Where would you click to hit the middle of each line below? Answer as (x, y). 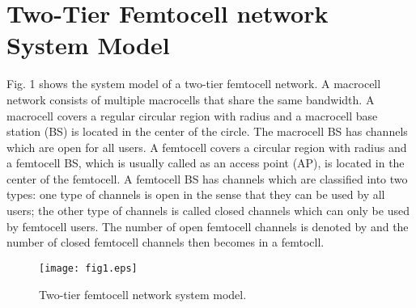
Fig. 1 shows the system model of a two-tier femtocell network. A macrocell (194, 84)
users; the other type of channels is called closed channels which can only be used (208, 211)
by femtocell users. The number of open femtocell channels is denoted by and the (208, 226)
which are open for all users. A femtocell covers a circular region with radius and (207, 147)
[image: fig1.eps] (88, 268)
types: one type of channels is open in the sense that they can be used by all (196, 194)
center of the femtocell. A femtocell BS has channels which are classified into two (207, 178)
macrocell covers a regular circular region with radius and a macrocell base (192, 115)
